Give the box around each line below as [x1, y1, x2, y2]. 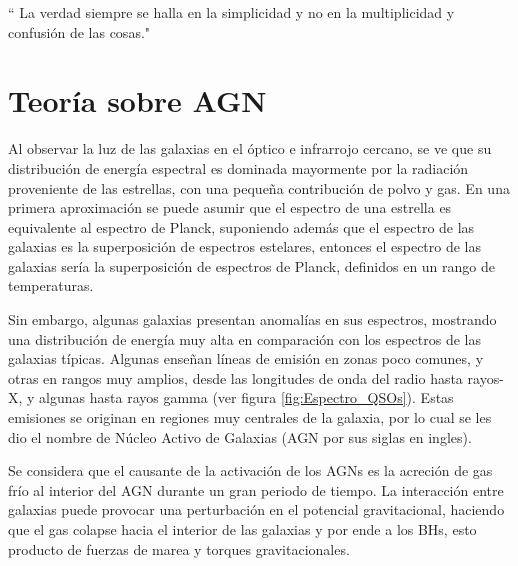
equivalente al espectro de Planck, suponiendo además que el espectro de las [8, 216, 475, 237]
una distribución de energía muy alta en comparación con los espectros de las [8, 328, 482, 349]
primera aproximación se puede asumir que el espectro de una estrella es [8, 197, 452, 218]
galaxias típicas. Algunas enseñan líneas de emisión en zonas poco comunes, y [8, 348, 484, 369]
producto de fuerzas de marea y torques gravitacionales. [8, 538, 350, 559]
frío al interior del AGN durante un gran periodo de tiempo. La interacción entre [8, 479, 504, 500]
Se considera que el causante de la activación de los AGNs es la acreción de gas [8, 460, 493, 481]
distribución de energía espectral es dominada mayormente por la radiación [8, 157, 469, 178]
